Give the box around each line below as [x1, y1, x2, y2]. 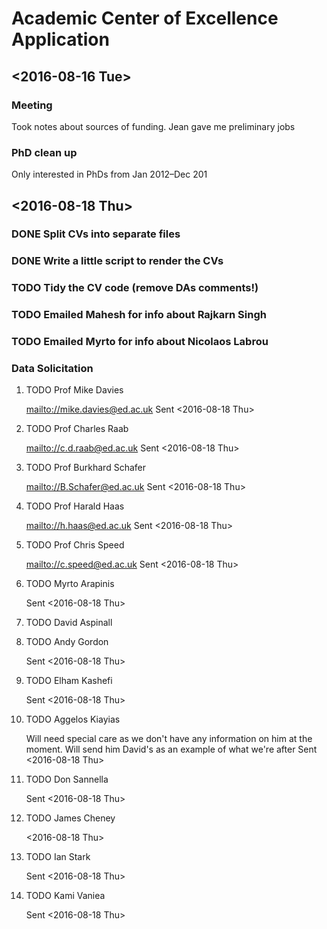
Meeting [11, 98, 53, 112]
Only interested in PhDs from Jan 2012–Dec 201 [11, 168, 208, 181]
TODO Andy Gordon [25, 636, 109, 648]
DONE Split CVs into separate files [11, 227, 181, 241]
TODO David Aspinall [25, 617, 113, 629]
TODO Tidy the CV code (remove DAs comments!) [11, 281, 259, 295]
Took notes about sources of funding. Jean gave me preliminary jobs [11, 120, 296, 132]
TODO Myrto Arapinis [25, 578, 115, 590]
